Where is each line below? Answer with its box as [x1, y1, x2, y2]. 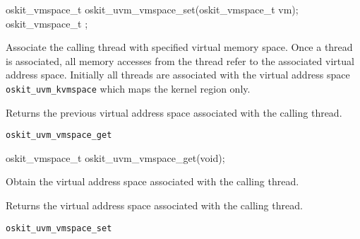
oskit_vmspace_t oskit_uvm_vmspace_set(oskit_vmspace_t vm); [6, 2, 299, 16]
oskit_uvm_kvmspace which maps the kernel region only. [6, 81, 251, 95]
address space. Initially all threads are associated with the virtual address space [6, 67, 350, 82]
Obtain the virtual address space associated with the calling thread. [6, 174, 299, 189]
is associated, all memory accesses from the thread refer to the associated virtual [6, 53, 354, 68]
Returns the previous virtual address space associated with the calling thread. [6, 105, 342, 119]
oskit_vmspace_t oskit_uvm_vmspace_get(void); [6, 150, 225, 165]
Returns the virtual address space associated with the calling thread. [6, 198, 303, 213]
